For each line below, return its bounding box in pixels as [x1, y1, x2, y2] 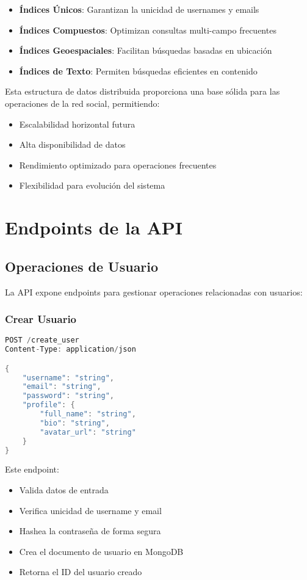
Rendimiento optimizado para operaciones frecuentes [19, 158, 217, 171]
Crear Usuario [5, 311, 77, 327]
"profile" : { [22, 401, 75, 410]
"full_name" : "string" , [40, 410, 136, 419]
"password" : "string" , [22, 391, 115, 401]
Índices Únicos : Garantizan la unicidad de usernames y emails [19, 3, 259, 15]
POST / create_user [5, 336, 79, 345]
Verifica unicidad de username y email [19, 504, 162, 517]
